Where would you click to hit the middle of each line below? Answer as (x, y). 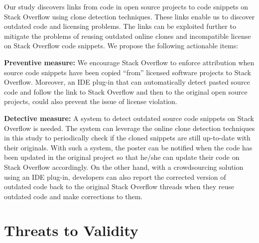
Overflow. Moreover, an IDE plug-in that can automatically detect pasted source (127, 82)
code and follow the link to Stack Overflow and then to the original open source (126, 91)
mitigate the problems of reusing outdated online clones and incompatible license (128, 36)
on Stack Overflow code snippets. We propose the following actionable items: (121, 46)
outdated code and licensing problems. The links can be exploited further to (120, 26)
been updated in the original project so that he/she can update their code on (122, 157)
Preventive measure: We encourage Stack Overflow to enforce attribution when (129, 62)
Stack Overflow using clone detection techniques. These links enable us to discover (129, 16)
